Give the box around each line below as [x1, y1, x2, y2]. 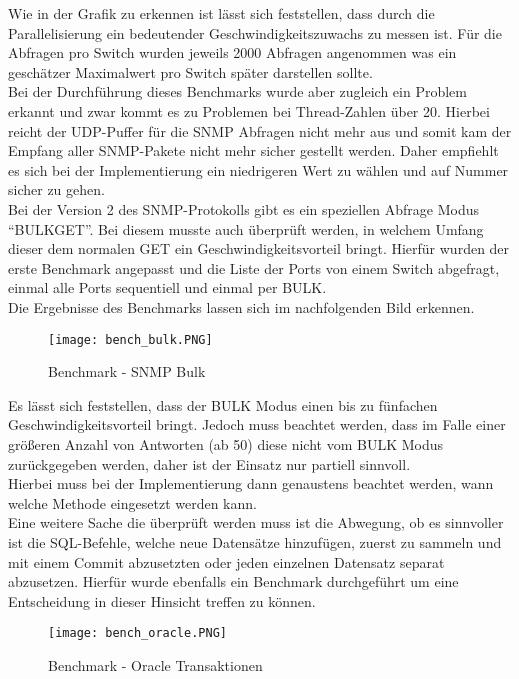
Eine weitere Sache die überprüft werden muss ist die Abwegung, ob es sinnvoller [8, 512, 504, 533]
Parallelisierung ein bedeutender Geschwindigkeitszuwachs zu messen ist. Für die [8, 22, 502, 43]
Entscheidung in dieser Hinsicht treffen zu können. [8, 590, 316, 611]
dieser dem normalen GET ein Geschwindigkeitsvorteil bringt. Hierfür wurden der [8, 238, 510, 259]
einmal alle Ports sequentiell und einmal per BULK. [8, 277, 327, 298]
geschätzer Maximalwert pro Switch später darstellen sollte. [8, 61, 373, 82]
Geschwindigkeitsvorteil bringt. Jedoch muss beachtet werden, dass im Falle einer [8, 414, 506, 435]
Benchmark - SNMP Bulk [48, 361, 206, 382]
